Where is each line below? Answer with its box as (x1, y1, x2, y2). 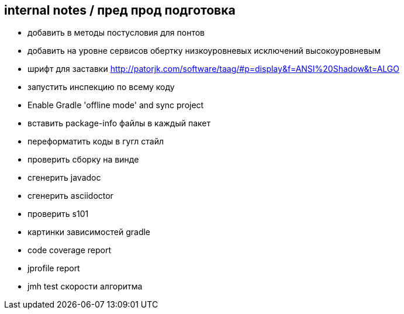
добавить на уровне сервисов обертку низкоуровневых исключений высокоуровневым (27, 46, 381, 56)
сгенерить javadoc (27, 172, 101, 183)
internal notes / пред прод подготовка (4, 3, 236, 18)
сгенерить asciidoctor (27, 191, 113, 201)
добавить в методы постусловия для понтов (27, 27, 205, 38)
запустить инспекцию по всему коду (27, 82, 175, 92)
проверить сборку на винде (27, 154, 139, 165)
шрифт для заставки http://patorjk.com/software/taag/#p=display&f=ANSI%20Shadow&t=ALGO (27, 64, 399, 74)
